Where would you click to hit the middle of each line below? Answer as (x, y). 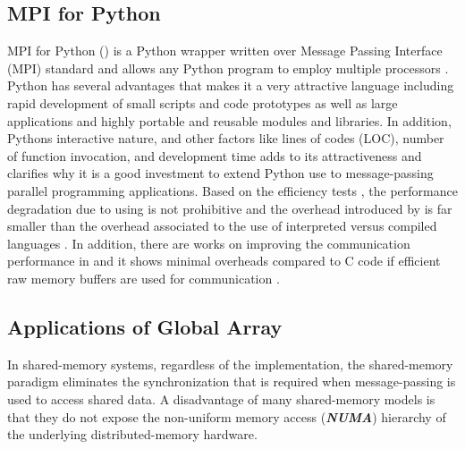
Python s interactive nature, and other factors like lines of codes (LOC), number (226, 138)
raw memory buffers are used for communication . (144, 278)
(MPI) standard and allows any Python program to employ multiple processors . (228, 68)
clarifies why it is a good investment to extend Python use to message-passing (220, 173)
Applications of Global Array (145, 326)
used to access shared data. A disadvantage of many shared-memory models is (221, 398)
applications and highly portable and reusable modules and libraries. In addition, (229, 120)
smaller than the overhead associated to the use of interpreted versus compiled (222, 226)
